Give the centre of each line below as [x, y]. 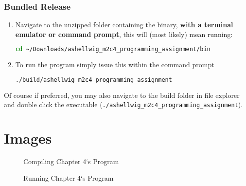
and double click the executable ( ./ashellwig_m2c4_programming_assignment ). [123, 104]
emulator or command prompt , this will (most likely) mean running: [124, 34]
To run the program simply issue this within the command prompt [115, 65]
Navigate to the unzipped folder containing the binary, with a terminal [124, 25]
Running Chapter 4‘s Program [69, 177]
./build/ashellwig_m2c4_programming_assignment [94, 80]
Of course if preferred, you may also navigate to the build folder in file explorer [122, 95]
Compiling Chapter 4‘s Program [71, 161]
